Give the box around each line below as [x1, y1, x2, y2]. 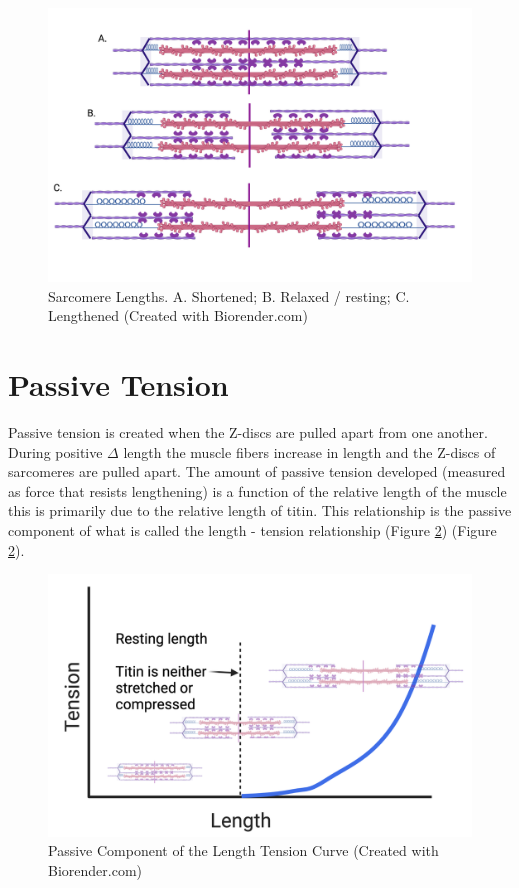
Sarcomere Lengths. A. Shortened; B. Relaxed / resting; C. [48, 285, 410, 306]
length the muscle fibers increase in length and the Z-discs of [123, 441, 496, 462]
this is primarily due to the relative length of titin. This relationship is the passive [8, 500, 512, 521]
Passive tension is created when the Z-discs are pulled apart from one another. [8, 422, 488, 443]
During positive [8, 441, 103, 462]
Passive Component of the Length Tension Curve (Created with [48, 840, 439, 861]
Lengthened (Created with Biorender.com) [48, 305, 308, 326]
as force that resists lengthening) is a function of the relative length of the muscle [8, 480, 507, 501]
